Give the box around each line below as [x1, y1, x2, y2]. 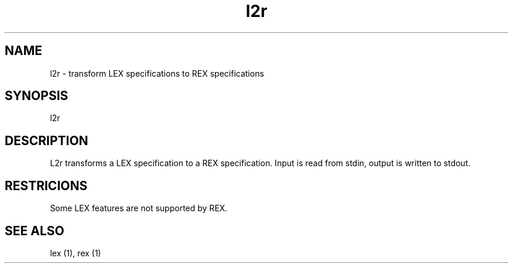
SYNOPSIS [5, 88, 69, 104]
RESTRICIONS [5, 178, 88, 193]
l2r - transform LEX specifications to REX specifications [50, 68, 264, 78]
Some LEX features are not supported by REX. [50, 203, 228, 214]
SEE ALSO [5, 223, 64, 238]
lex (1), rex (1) [50, 248, 101, 258]
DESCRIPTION [5, 133, 88, 148]
